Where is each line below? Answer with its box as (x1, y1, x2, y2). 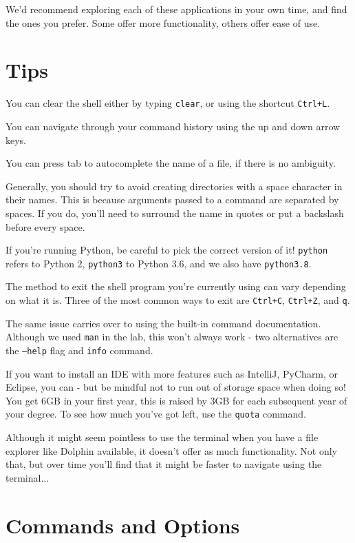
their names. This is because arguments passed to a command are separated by (6, 192, 339, 207)
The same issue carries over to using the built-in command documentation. (6, 316, 321, 330)
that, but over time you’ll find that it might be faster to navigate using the (6, 457, 322, 471)
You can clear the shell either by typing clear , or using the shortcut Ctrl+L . (6, 96, 330, 110)
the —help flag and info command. (6, 342, 153, 357)
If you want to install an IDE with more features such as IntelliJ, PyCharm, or (6, 366, 338, 380)
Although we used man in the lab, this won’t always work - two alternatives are (6, 329, 338, 344)
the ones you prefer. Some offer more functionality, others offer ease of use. (6, 15, 321, 30)
